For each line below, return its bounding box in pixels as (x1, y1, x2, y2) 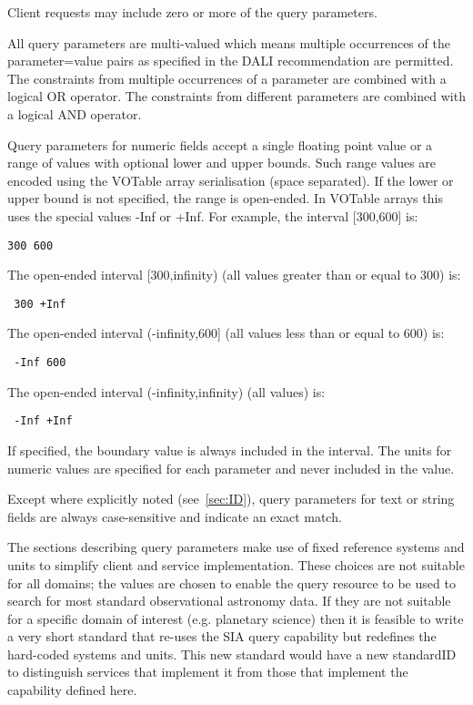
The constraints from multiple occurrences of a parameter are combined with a (7, 68, 447, 87)
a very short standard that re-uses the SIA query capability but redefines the (7, 627, 437, 646)
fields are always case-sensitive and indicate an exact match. (7, 506, 342, 526)
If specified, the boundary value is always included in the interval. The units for (7, 440, 452, 459)
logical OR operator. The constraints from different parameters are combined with (7, 87, 466, 106)
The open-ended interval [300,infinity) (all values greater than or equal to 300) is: (7, 265, 461, 284)
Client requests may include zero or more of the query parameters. (7, 3, 377, 21)
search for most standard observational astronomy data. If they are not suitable (7, 591, 451, 610)
